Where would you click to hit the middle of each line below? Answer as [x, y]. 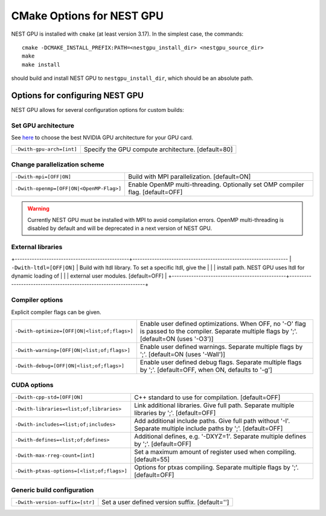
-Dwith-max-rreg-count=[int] [55, 456]
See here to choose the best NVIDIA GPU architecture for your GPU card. [102, 138]
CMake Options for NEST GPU [88, 16]
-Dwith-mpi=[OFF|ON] [43, 176]
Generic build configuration [53, 490]
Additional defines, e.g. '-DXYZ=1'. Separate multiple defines [220, 436]
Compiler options [37, 300]
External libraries [37, 247]
